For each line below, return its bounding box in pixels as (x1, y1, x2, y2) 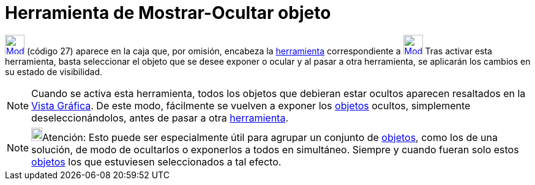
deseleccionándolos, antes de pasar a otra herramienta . (31, 111, 288, 124)
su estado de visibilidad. (5, 66, 103, 77)
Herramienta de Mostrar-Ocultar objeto (5, 2, 331, 23)
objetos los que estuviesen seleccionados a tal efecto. (31, 155, 282, 168)
